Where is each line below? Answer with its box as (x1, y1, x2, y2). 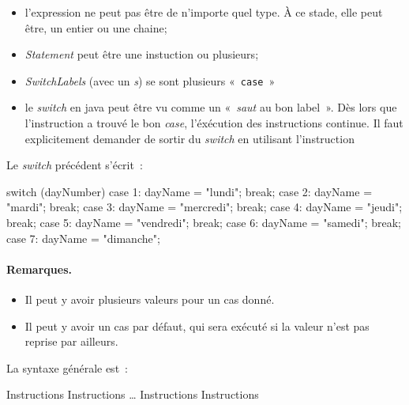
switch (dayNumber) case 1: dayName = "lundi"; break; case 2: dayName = (6, 183, 373, 199)
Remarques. (6, 260, 72, 277)
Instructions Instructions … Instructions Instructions (6, 386, 259, 403)
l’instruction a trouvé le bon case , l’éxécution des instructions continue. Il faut (24, 115, 403, 131)
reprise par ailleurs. (24, 333, 118, 350)
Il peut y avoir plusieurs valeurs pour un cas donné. (24, 290, 275, 307)
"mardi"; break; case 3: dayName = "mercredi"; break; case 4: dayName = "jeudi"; (6, 199, 403, 215)
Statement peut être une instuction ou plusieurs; (24, 46, 259, 62)
